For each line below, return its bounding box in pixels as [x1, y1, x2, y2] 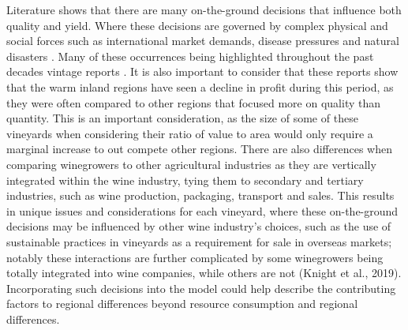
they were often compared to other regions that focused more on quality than [6, 94, 381, 111]
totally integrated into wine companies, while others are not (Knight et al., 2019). [6, 264, 402, 281]
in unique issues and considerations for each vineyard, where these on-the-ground [6, 202, 399, 219]
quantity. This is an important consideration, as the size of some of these [6, 110, 358, 126]
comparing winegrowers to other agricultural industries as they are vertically [6, 156, 376, 172]
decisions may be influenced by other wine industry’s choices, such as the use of [6, 218, 391, 234]
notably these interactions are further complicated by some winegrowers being [6, 249, 384, 265]
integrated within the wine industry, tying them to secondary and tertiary [6, 171, 364, 188]
